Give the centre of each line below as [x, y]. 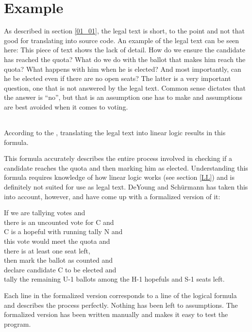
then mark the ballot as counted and [59, 260]
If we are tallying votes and [45, 213]
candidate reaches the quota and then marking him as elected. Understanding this [126, 167]
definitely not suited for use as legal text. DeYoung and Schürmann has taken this [126, 187]
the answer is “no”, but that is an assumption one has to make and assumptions [123, 97]
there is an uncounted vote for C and [59, 222]
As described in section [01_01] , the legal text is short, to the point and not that [124, 31]
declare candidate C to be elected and [60, 269]
